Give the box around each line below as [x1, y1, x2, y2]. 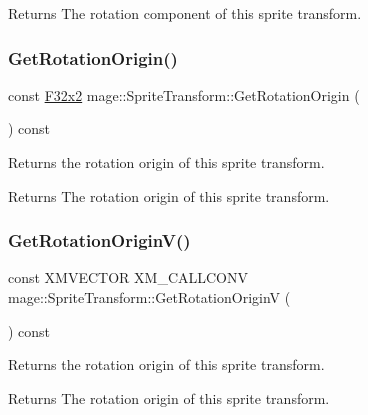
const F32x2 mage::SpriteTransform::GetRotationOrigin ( [8, 84, 360, 105]
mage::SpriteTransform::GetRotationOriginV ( [8, 287, 291, 307]
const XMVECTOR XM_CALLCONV [8, 267, 249, 288]
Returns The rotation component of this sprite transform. [8, 3, 362, 23]
